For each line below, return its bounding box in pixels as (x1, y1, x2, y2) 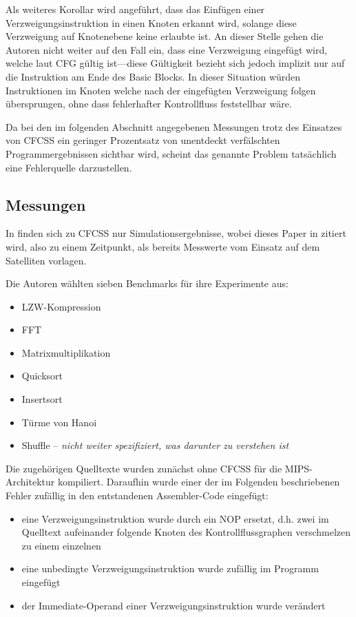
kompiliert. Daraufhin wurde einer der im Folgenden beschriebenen (57, 474, 340, 489)
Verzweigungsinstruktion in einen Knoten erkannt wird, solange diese (6, 15, 297, 30)
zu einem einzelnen (21, 538, 101, 552)
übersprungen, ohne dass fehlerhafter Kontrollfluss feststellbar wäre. (6, 96, 292, 111)
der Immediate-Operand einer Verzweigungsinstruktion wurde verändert (21, 598, 326, 612)
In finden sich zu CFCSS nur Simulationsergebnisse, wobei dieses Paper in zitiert (6, 226, 346, 240)
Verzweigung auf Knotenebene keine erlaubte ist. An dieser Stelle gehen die (6, 29, 324, 43)
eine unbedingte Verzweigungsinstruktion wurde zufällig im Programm (21, 561, 319, 576)
